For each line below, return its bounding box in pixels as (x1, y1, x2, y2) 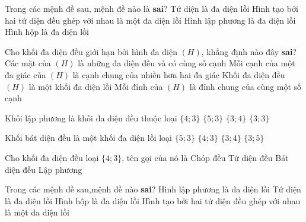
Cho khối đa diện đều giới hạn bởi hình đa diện (5, 45, 177, 57)
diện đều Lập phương (5, 163, 82, 175)
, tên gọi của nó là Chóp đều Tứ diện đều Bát (122, 151, 289, 163)
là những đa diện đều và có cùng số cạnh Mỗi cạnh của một (78, 57, 295, 69)
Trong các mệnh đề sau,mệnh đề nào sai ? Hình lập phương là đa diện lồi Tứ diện (5, 183, 301, 195)
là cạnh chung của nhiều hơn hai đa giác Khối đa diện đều (72, 68, 285, 81)
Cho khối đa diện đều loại (5, 151, 99, 163)
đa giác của (5, 68, 46, 81)
